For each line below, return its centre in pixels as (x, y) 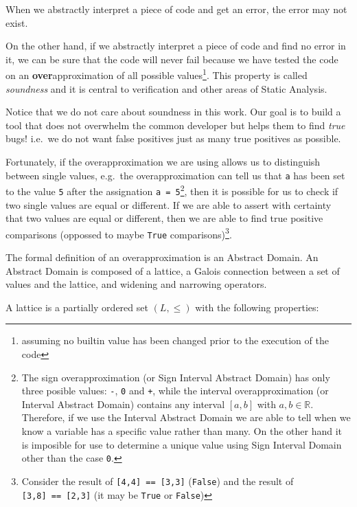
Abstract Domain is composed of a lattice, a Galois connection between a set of (173, 270)
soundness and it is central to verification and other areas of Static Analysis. (166, 88)
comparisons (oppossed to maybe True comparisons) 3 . (119, 233)
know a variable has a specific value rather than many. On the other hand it (182, 431)
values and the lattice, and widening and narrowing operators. (136, 284)
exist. (17, 22)
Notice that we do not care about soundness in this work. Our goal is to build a (173, 112)
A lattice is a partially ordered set (77, 307)
